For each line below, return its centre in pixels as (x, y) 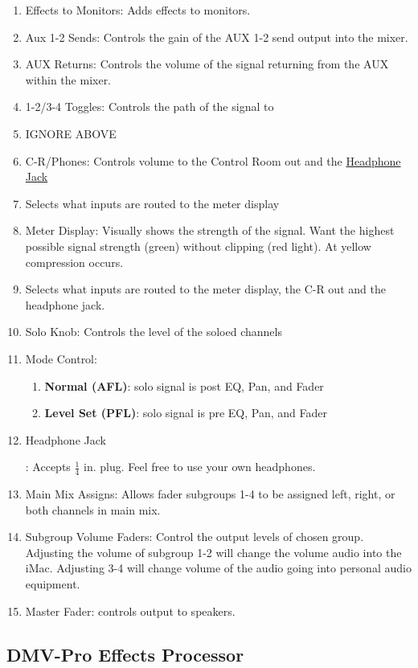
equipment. (53, 584)
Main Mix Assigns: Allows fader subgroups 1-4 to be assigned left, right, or (210, 494)
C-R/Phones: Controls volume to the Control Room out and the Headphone (213, 160)
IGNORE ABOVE (71, 133)
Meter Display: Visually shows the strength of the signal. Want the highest (210, 230)
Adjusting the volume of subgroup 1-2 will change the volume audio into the (213, 552)
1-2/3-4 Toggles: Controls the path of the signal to (150, 107)
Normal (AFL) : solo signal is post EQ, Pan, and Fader (184, 385)
